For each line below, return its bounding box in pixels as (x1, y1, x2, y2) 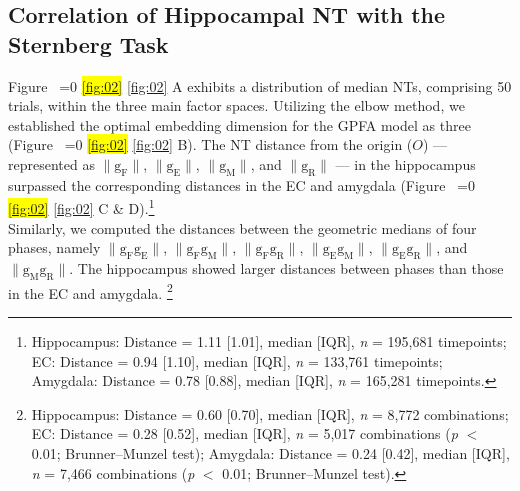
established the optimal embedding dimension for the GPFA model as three (8, 114, 471, 135)
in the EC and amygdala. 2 (8, 279, 173, 303)
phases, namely (8, 237, 101, 258)
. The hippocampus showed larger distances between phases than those (69, 258, 504, 278)
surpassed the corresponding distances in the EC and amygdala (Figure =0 (8, 174, 475, 195)
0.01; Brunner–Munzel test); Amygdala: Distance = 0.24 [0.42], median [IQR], (31, 443, 510, 464)
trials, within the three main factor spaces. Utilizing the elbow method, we (8, 95, 465, 116)
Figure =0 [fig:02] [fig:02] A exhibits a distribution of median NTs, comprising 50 (8, 75, 512, 96)
